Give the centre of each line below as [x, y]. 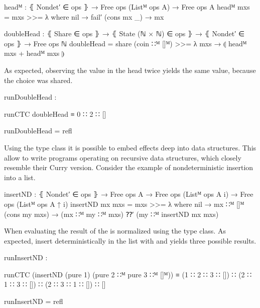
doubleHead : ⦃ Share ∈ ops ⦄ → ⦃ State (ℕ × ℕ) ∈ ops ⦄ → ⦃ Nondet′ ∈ [124, 33]
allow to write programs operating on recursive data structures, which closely [123, 157]
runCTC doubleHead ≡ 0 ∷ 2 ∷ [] [55, 113]
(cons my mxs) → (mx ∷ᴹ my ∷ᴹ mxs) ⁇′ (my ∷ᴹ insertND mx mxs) [111, 214]
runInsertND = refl [34, 301]
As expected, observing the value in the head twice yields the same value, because [130, 70]
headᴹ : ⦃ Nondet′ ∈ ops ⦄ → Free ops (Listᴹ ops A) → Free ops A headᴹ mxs [127, 7]
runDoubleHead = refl [38, 131]
